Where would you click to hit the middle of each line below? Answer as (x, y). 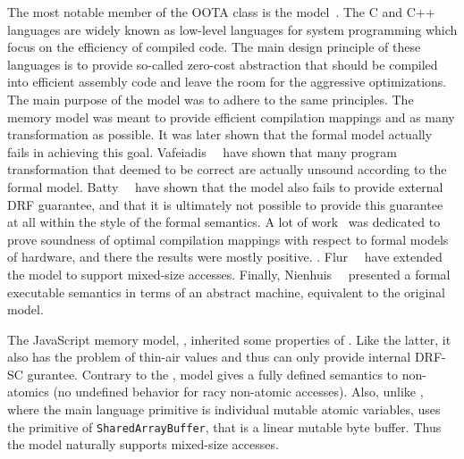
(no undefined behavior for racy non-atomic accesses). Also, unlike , (238, 392)
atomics (28, 392)
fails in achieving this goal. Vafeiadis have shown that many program (202, 151)
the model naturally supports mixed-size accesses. (143, 444)
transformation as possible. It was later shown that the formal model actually (220, 134)
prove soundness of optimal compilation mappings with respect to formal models (228, 239)
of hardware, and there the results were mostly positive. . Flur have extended (225, 257)
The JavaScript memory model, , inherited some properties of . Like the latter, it (229, 339)
